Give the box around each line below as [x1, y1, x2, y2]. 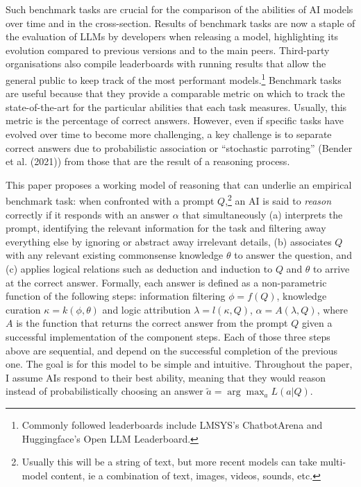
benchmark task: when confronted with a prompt [6, 194, 215, 208]
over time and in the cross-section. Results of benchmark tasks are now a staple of [6, 15, 355, 30]
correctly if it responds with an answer [6, 207, 170, 221]
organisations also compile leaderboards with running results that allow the [6, 56, 326, 71]
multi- [320, 454, 346, 469]
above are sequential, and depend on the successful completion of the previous [6, 343, 338, 357]
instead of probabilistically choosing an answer [6, 384, 203, 398]
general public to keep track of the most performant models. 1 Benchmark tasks [6, 70, 342, 87]
